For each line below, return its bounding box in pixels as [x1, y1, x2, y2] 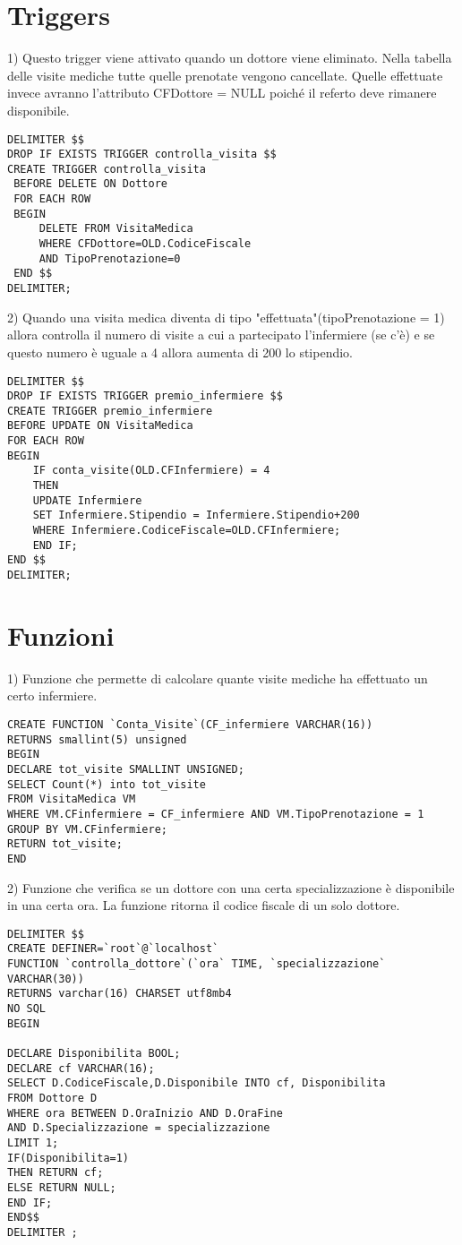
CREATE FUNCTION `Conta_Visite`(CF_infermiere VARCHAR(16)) [7, 718, 373, 731]
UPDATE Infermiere [32, 494, 142, 507]
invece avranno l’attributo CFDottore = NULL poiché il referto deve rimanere [7, 83, 437, 102]
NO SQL [7, 1002, 46, 1016]
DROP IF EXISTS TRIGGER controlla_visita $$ [7, 148, 277, 161]
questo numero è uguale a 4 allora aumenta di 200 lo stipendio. [7, 342, 354, 361]
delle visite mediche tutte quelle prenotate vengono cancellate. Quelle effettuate [7, 65, 443, 84]
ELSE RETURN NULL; [7, 1181, 116, 1194]
